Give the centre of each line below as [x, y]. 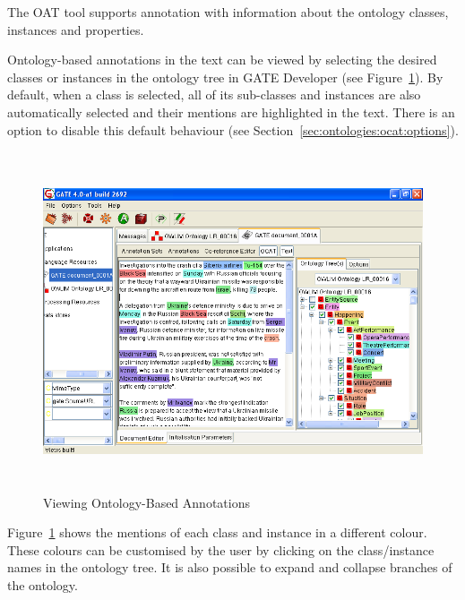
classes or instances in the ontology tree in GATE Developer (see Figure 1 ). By [225, 77]
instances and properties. [76, 29]
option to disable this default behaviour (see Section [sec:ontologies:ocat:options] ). [233, 129]
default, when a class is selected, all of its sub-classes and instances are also [214, 94]
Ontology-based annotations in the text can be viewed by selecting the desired [222, 60]
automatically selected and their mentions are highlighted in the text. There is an [231, 111]
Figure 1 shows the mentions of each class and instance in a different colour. [217, 532]
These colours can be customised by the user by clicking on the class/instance [221, 549]
